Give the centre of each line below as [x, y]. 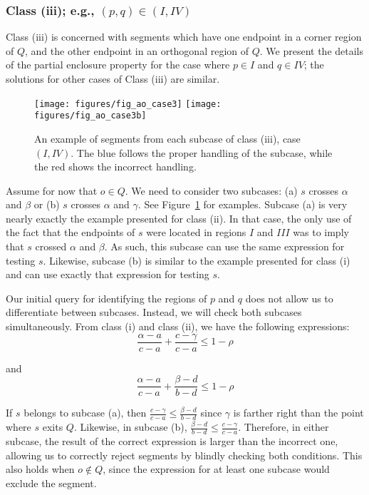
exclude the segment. [51, 483]
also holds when [40, 469]
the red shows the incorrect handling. [115, 167]
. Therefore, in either [284, 427]
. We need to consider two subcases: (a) [211, 190]
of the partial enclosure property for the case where [118, 65]
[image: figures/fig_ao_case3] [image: [128, 104]
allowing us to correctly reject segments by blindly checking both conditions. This [184, 455]
